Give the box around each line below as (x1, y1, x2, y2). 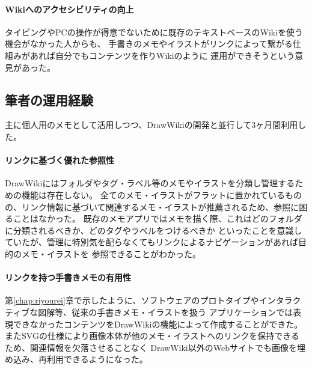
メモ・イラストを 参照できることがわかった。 (21, 247, 201, 260)
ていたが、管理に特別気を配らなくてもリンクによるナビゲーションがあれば (5, 236, 298, 248)
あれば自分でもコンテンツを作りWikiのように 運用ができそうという (29, 49, 295, 61)
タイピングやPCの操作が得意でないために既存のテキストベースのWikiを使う (5, 25, 304, 38)
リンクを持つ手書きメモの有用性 (5, 271, 131, 284)
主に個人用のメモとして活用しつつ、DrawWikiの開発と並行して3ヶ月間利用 (5, 118, 298, 131)
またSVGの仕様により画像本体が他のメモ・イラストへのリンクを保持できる (5, 329, 300, 342)
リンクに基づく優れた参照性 (5, 154, 114, 166)
